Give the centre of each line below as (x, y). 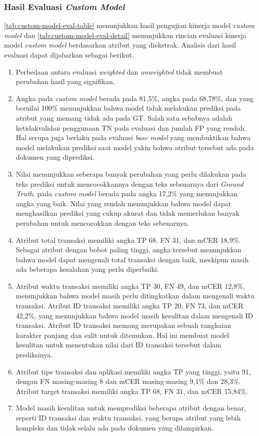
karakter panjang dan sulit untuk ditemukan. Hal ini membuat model (122, 335)
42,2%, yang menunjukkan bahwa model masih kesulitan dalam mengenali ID (134, 315)
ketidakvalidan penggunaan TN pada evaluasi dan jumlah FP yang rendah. (131, 127)
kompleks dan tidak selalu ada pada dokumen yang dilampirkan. (115, 427)
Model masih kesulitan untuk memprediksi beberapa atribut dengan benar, (131, 408)
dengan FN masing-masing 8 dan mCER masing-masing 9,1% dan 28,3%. (128, 381)
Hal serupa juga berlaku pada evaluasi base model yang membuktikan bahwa (133, 137)
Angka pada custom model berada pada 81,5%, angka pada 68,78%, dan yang (134, 98)
